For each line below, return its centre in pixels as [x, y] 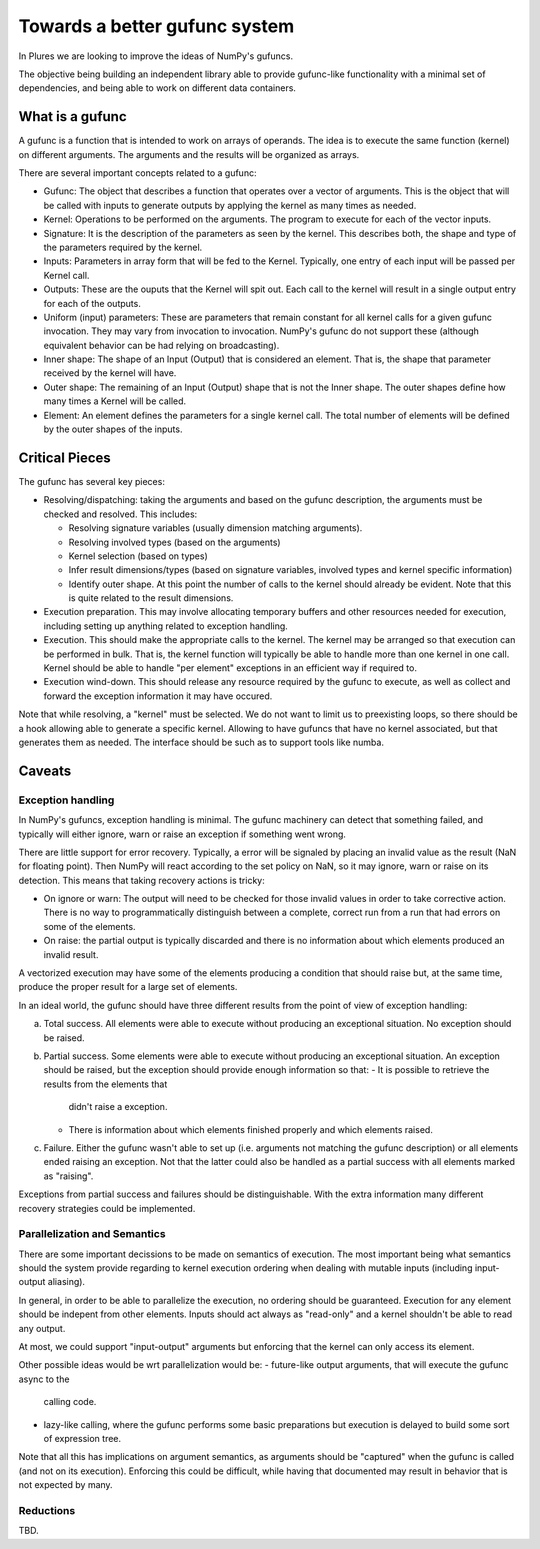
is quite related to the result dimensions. [151, 598]
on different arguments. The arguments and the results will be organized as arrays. [189, 154]
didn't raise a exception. [118, 1107]
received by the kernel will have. [110, 373]
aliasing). [66, 1282]
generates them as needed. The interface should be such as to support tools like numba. [201, 742]
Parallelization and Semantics [92, 1234]
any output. [42, 1328]
